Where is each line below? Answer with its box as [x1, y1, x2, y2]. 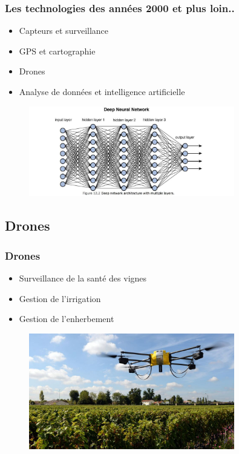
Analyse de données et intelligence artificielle [19, 85, 185, 97]
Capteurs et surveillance [19, 24, 109, 37]
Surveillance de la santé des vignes [19, 271, 147, 284]
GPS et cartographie [19, 44, 96, 57]
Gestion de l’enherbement [19, 312, 114, 325]
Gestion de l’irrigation [19, 292, 101, 304]
